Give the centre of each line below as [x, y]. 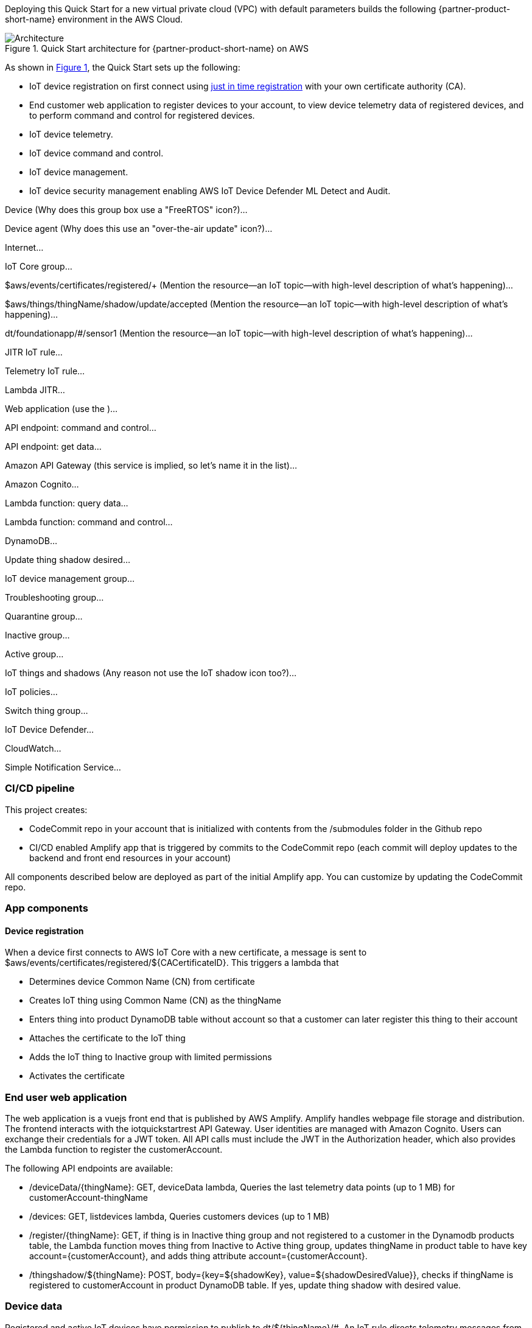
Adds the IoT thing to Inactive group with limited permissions [151, 1057]
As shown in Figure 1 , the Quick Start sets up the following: [123, 67]
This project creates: [46, 809]
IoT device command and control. [96, 153]
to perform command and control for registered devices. [142, 115]
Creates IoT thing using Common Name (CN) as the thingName [155, 1001]
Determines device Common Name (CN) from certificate [142, 982]
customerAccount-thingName [89, 1198]
